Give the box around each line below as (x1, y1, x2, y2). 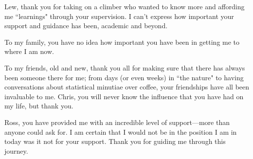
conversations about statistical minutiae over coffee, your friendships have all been (4, 82, 250, 92)
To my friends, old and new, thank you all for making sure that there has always (4, 62, 245, 72)
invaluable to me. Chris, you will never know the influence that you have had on (4, 91, 244, 101)
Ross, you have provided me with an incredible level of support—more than (4, 117, 230, 127)
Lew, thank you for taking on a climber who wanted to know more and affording (4, 1, 245, 11)
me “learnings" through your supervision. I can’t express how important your (4, 11, 234, 21)
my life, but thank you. (4, 101, 73, 111)
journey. (4, 145, 28, 156)
